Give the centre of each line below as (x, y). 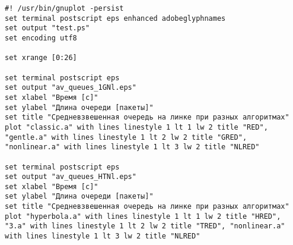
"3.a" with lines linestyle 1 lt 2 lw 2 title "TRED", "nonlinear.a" (145, 226)
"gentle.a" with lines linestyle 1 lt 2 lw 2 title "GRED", (126, 137)
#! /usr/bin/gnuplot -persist (64, 8)
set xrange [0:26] (41, 58)
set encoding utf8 (41, 38)
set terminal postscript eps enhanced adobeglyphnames (115, 18)
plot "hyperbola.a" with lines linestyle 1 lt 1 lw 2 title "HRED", (143, 216)
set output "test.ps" (47, 28)
